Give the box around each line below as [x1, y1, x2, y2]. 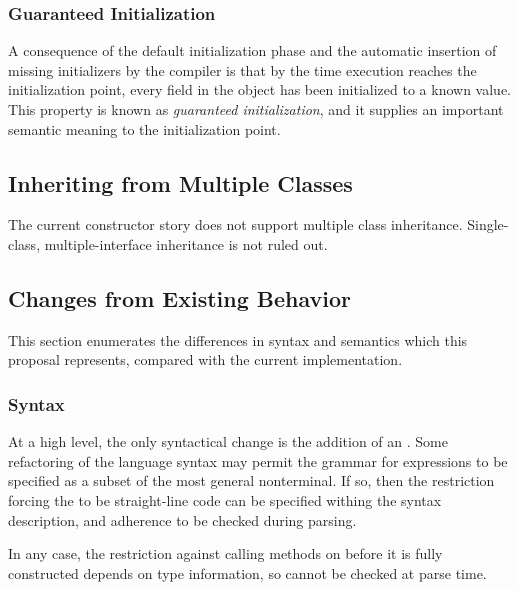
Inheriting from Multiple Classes [8, 167, 353, 198]
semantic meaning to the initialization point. [8, 118, 281, 139]
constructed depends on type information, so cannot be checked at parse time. [8, 562, 487, 583]
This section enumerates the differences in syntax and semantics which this [8, 329, 468, 350]
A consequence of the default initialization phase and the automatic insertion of [8, 40, 497, 61]
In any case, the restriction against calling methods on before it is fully [8, 543, 443, 564]
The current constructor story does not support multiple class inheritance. [8, 214, 463, 235]
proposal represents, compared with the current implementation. [8, 349, 403, 370]
